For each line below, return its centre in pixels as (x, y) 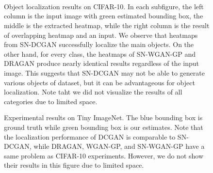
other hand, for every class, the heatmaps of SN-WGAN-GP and (100, 54)
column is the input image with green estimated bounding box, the (104, 16)
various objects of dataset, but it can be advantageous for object (99, 82)
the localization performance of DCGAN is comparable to (90, 136)
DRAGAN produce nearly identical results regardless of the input (101, 63)
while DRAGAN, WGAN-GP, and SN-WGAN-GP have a (119, 146)
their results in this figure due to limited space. (74, 165)
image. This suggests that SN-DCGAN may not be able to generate (104, 72)
